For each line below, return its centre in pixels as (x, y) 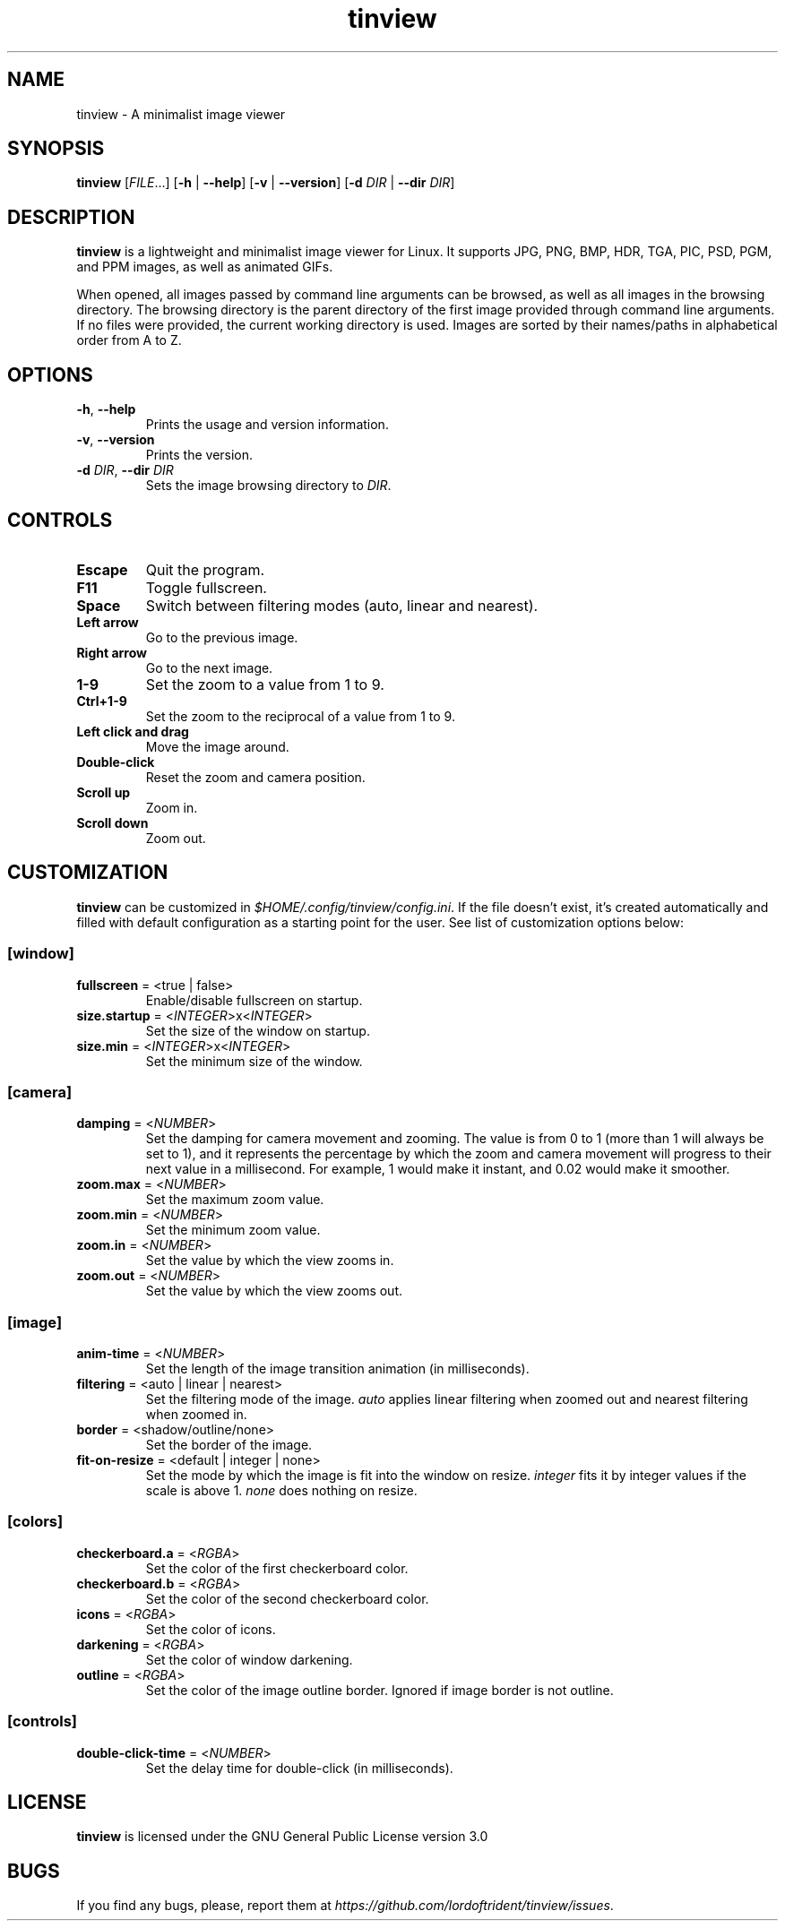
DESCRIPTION (71, 217)
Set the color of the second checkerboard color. (287, 1598)
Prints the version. (199, 455)
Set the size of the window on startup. (258, 1030)
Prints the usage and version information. (267, 425)
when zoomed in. (196, 1415)
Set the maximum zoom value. (235, 1200)
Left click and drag (133, 731)
